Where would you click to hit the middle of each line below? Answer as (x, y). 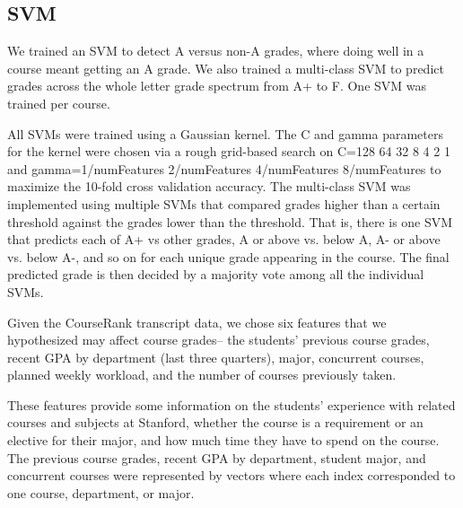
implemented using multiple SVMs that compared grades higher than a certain (224, 203)
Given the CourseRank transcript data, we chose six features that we (197, 322)
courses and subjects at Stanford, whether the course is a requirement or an (215, 422)
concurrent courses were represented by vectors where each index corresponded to (231, 475)
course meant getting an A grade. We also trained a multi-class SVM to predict (226, 68)
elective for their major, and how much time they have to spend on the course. (223, 440)
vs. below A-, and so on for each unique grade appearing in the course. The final (228, 256)
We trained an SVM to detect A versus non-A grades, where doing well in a (216, 51)
